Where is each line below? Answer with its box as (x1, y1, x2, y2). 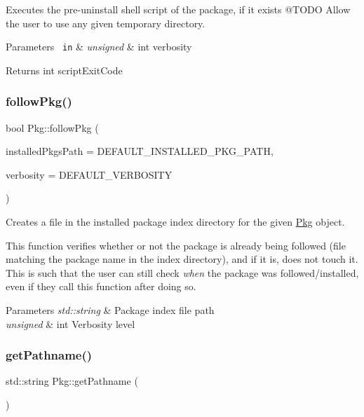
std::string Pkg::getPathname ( (6, 374, 138, 388)
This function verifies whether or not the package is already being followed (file (6, 238, 346, 252)
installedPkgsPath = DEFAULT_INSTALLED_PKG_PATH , (6, 144, 274, 158)
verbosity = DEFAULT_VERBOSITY (6, 167, 173, 182)
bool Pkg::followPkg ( (6, 120, 99, 135)
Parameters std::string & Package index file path (6, 303, 215, 317)
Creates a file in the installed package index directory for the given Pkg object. (6, 214, 345, 229)
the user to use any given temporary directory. (6, 15, 205, 30)
